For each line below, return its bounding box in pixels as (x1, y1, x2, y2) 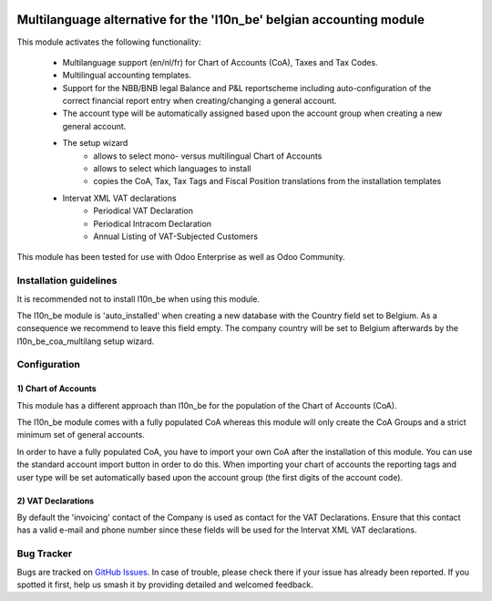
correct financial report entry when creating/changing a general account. (62, 96, 337, 107)
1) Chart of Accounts (16, 383, 97, 394)
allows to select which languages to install (93, 163, 251, 174)
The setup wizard (62, 138, 128, 149)
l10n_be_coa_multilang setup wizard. (16, 336, 155, 347)
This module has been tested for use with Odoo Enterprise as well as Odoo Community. (16, 252, 345, 263)
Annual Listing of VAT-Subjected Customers (93, 231, 259, 242)
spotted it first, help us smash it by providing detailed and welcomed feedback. (16, 579, 313, 590)
